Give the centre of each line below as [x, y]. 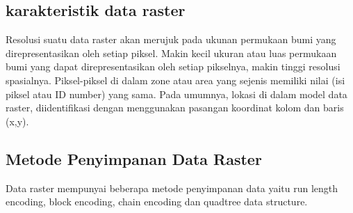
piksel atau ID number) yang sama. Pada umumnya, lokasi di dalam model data [176, 94]
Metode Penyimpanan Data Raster [134, 158]
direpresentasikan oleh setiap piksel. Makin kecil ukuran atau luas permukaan [171, 53]
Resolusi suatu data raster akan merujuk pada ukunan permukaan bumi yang [171, 39]
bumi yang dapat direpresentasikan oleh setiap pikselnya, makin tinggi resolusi [173, 66]
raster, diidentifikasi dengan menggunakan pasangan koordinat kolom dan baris [175, 108]
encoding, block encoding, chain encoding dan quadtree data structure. [157, 202]
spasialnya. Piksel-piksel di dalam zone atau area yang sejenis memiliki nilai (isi [175, 80]
